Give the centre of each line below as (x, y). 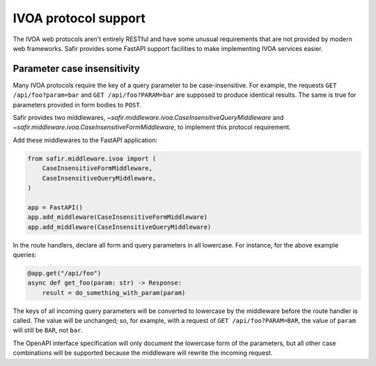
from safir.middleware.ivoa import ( (92, 158)
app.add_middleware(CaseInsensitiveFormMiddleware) (118, 217)
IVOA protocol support (79, 18)
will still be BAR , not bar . (48, 330)
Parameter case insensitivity (77, 69)
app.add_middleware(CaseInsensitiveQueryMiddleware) (119, 227)
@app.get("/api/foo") (64, 273)
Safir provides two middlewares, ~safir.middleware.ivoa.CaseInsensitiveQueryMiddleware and (148, 118)
